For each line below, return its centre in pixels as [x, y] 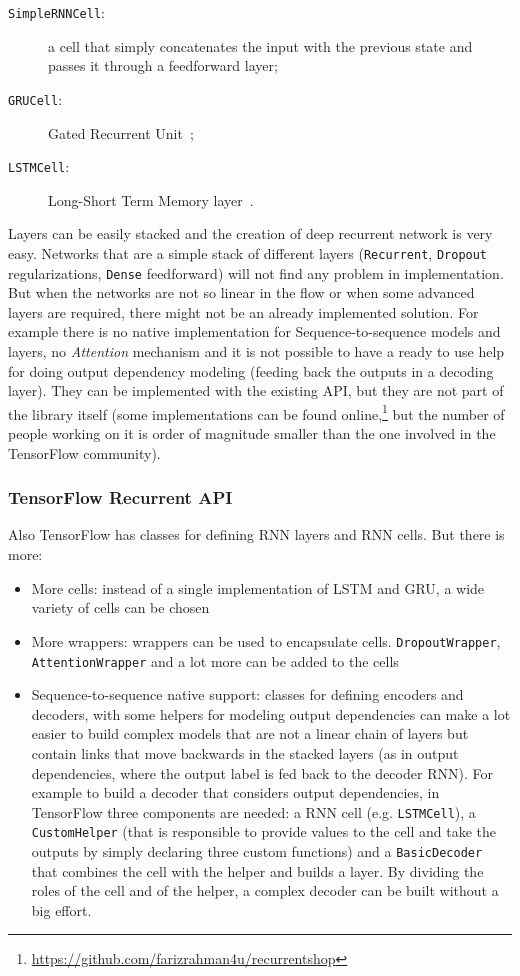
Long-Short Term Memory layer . [151, 199]
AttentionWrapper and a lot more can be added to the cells [215, 660]
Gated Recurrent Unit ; [121, 132]
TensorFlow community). [84, 452]
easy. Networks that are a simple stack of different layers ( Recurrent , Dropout [248, 252]
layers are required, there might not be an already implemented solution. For [243, 311]
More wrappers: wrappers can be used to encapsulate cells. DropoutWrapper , [266, 640]
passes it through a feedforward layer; [163, 65]
